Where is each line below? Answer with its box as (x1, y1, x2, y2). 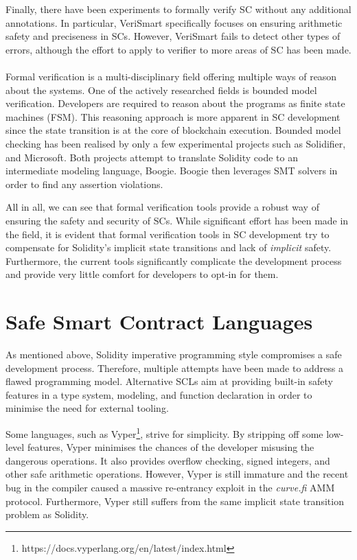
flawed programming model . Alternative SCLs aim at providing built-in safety (5, 374, 333, 388)
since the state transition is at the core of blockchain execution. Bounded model (5, 123, 341, 137)
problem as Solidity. (5, 507, 89, 522)
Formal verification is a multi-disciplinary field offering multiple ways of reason (5, 69, 337, 83)
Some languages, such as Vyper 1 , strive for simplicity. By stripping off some (5, 424, 323, 441)
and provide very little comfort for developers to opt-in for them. (5, 267, 279, 281)
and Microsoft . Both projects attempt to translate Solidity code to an (5, 150, 299, 164)
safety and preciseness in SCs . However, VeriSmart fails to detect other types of (5, 29, 341, 43)
